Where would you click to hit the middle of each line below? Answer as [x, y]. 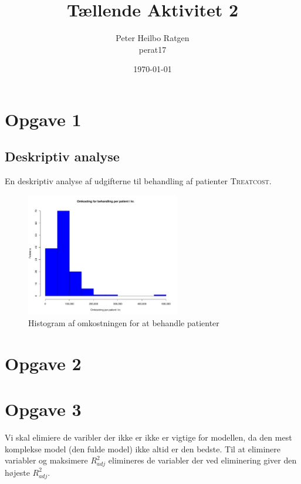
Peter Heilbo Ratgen [153, 38]
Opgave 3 [43, 409]
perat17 [153, 49]
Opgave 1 [43, 119]
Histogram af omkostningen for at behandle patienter [124, 322]
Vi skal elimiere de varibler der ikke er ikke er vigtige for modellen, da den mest [148, 437]
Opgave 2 [43, 363]
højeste [17, 472]
